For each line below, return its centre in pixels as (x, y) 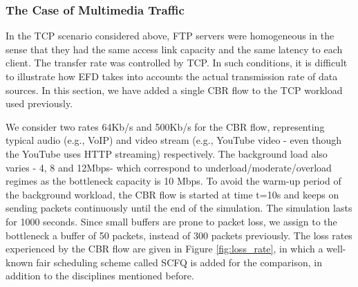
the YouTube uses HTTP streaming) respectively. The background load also (167, 153)
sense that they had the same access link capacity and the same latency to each (174, 49)
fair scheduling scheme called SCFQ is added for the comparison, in (179, 262)
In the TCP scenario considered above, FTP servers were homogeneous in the (170, 36)
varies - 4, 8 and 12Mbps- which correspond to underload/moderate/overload (169, 167)
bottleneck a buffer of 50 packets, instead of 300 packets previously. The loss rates (179, 235)
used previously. (39, 103)
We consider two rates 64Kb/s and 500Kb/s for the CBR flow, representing (165, 126)
